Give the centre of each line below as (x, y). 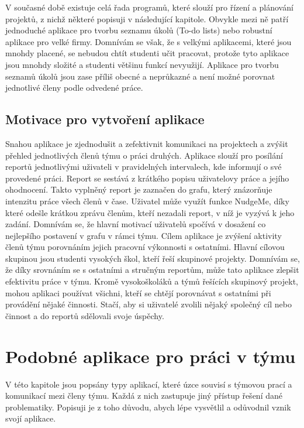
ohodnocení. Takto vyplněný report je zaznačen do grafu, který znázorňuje (139, 189)
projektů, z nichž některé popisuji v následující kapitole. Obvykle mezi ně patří (147, 18)
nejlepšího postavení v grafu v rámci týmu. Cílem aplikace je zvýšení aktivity (144, 235)
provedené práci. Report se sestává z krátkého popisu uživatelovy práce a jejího (147, 178)
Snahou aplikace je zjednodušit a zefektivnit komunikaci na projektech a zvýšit (147, 143)
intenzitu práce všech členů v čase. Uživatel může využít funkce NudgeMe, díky (147, 201)
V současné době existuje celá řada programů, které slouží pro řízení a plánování (149, 7)
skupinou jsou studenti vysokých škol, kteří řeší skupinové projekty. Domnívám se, (153, 258)
